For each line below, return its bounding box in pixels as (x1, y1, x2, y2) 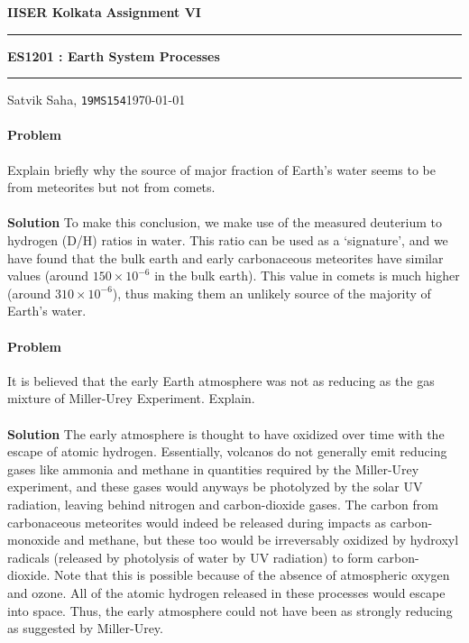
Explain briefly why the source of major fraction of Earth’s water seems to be (7, 160, 436, 179)
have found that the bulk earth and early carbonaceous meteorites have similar (7, 248, 444, 267)
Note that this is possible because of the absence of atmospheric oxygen (54, 565, 450, 584)
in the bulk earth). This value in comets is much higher (154, 266, 460, 285)
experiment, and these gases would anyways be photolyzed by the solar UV (7, 477, 423, 496)
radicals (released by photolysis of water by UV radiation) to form (7, 547, 373, 566)
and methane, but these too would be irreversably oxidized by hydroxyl (63, 530, 459, 549)
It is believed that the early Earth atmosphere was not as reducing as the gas (7, 371, 435, 390)
